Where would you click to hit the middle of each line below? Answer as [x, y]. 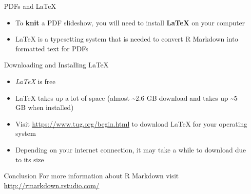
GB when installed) [44, 107]
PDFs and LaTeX [30, 6]
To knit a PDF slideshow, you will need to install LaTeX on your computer [130, 22]
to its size [30, 159]
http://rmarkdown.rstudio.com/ [52, 185]
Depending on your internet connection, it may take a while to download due [131, 149]
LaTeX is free [35, 81]
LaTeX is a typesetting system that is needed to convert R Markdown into [127, 39]
